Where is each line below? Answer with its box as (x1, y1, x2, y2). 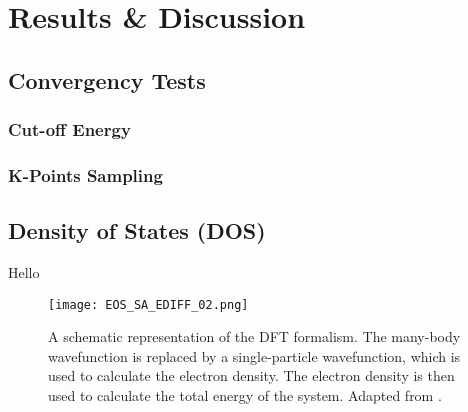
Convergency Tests (8, 64, 206, 95)
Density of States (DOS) (8, 215, 266, 246)
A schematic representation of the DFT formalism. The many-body (48, 326, 461, 347)
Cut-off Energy (8, 117, 131, 142)
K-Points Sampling (8, 162, 163, 187)
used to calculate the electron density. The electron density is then (48, 365, 455, 386)
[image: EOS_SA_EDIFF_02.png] (48, 297, 249, 312)
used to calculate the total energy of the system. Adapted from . (48, 385, 442, 406)
